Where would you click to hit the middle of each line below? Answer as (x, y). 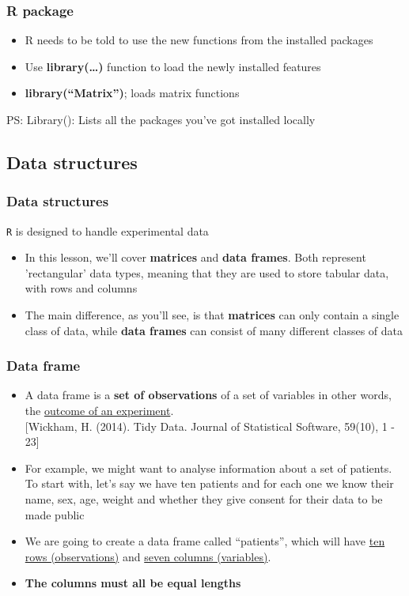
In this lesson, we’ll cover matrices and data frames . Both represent (195, 257)
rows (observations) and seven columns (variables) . (148, 556)
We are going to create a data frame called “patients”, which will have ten (205, 541)
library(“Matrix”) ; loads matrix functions (132, 93)
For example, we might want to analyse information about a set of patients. (208, 468)
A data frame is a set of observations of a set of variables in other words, (208, 395)
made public (55, 514)
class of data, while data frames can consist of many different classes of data (214, 330)
